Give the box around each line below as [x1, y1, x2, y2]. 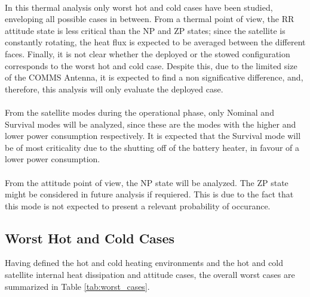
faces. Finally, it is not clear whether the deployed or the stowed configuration [5, 47, 290, 60]
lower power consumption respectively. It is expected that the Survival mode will [5, 129, 301, 142]
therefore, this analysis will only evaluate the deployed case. [5, 82, 223, 95]
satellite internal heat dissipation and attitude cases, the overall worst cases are [5, 268, 295, 281]
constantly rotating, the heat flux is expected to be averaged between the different [5, 36, 306, 48]
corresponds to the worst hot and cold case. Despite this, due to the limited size [5, 59, 297, 72]
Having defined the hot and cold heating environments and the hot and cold [5, 256, 284, 269]
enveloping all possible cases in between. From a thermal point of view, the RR [5, 13, 294, 25]
